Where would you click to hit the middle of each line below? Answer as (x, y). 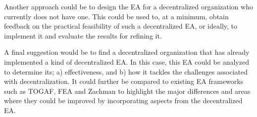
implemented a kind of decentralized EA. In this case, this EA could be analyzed (127, 61)
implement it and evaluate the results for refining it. (83, 35)
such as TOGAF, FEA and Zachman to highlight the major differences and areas (127, 91)
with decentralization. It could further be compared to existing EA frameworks (124, 81)
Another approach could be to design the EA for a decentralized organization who (128, 6)
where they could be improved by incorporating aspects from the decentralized (123, 100)
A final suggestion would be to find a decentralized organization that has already (127, 52)
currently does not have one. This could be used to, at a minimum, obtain (116, 16)
